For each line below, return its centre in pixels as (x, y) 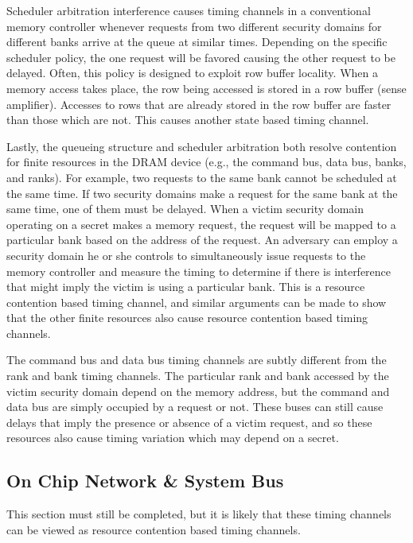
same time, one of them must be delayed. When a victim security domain (185, 209)
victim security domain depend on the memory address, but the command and (198, 391)
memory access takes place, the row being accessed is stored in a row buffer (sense (206, 88)
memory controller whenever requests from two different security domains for (194, 26)
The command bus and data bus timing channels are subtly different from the (197, 360)
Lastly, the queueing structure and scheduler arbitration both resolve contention (202, 146)
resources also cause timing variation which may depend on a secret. (173, 438)
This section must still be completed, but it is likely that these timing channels (199, 514)
